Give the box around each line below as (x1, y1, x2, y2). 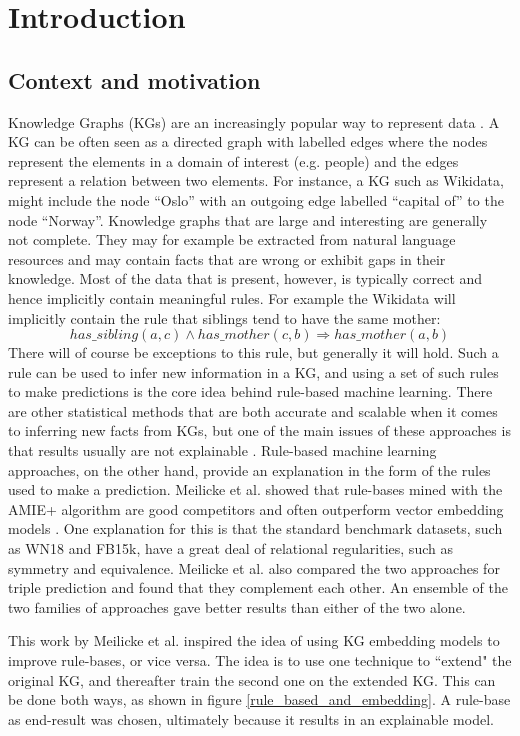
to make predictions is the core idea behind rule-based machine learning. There (8, 381, 493, 402)
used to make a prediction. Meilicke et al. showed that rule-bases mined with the (8, 479, 503, 500)
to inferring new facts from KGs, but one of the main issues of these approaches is (8, 420, 511, 441)
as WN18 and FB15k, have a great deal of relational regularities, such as (8, 538, 453, 559)
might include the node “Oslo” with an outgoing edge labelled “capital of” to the (8, 189, 504, 210)
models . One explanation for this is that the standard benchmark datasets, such (8, 518, 503, 539)
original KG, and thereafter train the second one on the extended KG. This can (8, 669, 496, 690)
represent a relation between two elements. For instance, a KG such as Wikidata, (8, 170, 504, 191)
